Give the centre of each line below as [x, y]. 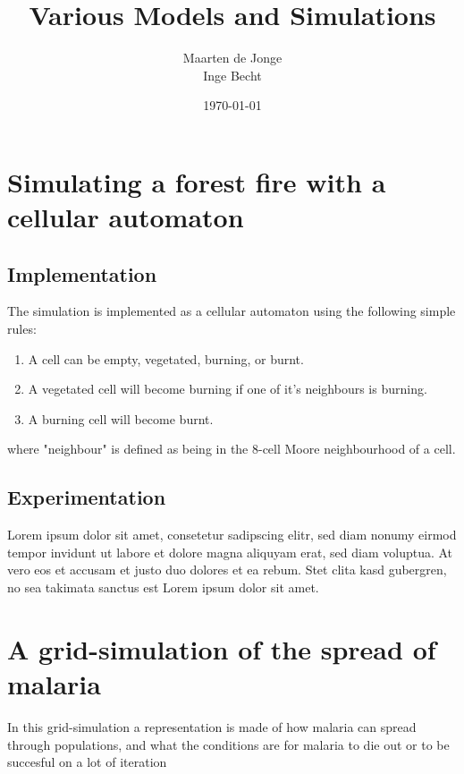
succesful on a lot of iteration [87, 762]
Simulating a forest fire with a [197, 181]
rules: [22, 329]
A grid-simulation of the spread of [222, 648]
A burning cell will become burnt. [121, 418]
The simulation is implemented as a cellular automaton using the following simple [232, 311]
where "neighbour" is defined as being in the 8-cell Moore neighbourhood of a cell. [232, 449]
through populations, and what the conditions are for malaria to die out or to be [228, 744]
